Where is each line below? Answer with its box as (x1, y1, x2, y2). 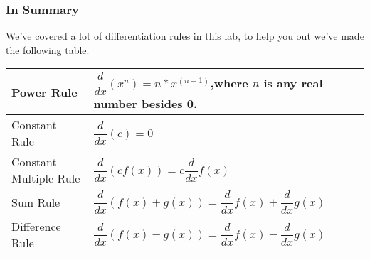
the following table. (6, 42, 90, 57)
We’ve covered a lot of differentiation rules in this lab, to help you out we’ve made (6, 28, 364, 43)
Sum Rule (11, 194, 60, 211)
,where (210, 75, 248, 92)
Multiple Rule (11, 170, 80, 187)
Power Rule (11, 83, 78, 100)
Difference (11, 218, 61, 234)
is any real (263, 75, 323, 92)
